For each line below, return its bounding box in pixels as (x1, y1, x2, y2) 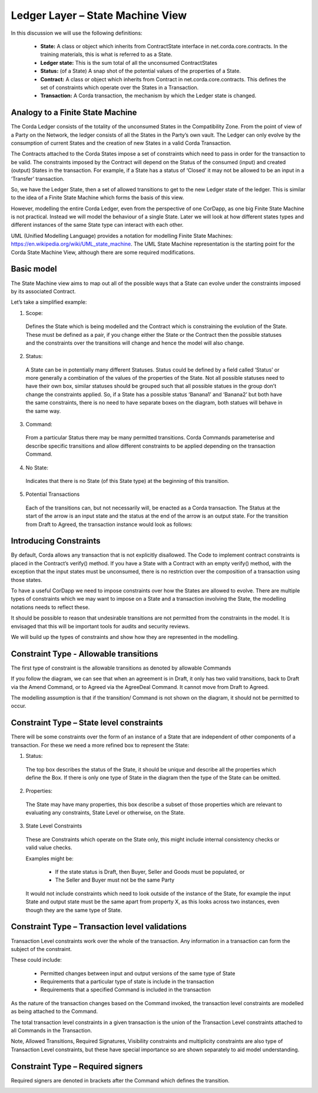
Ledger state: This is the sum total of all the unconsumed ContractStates (40, 59, 218, 66)
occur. (11, 703, 26, 710)
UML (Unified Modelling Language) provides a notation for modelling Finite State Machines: (11, 232, 233, 239)
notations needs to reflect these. (11, 604, 90, 611)
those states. (11, 576, 42, 583)
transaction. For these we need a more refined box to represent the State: (11, 741, 190, 748)
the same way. (25, 407, 61, 415)
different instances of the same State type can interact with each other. (11, 221, 184, 228)
